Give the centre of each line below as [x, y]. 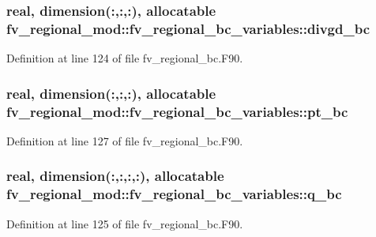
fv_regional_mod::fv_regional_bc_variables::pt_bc [177, 111]
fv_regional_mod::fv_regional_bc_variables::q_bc [174, 194]
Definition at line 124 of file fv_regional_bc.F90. [125, 58]
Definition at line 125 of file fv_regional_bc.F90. [125, 223]
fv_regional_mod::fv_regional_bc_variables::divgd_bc [188, 28]
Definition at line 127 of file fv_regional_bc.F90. [125, 140]
